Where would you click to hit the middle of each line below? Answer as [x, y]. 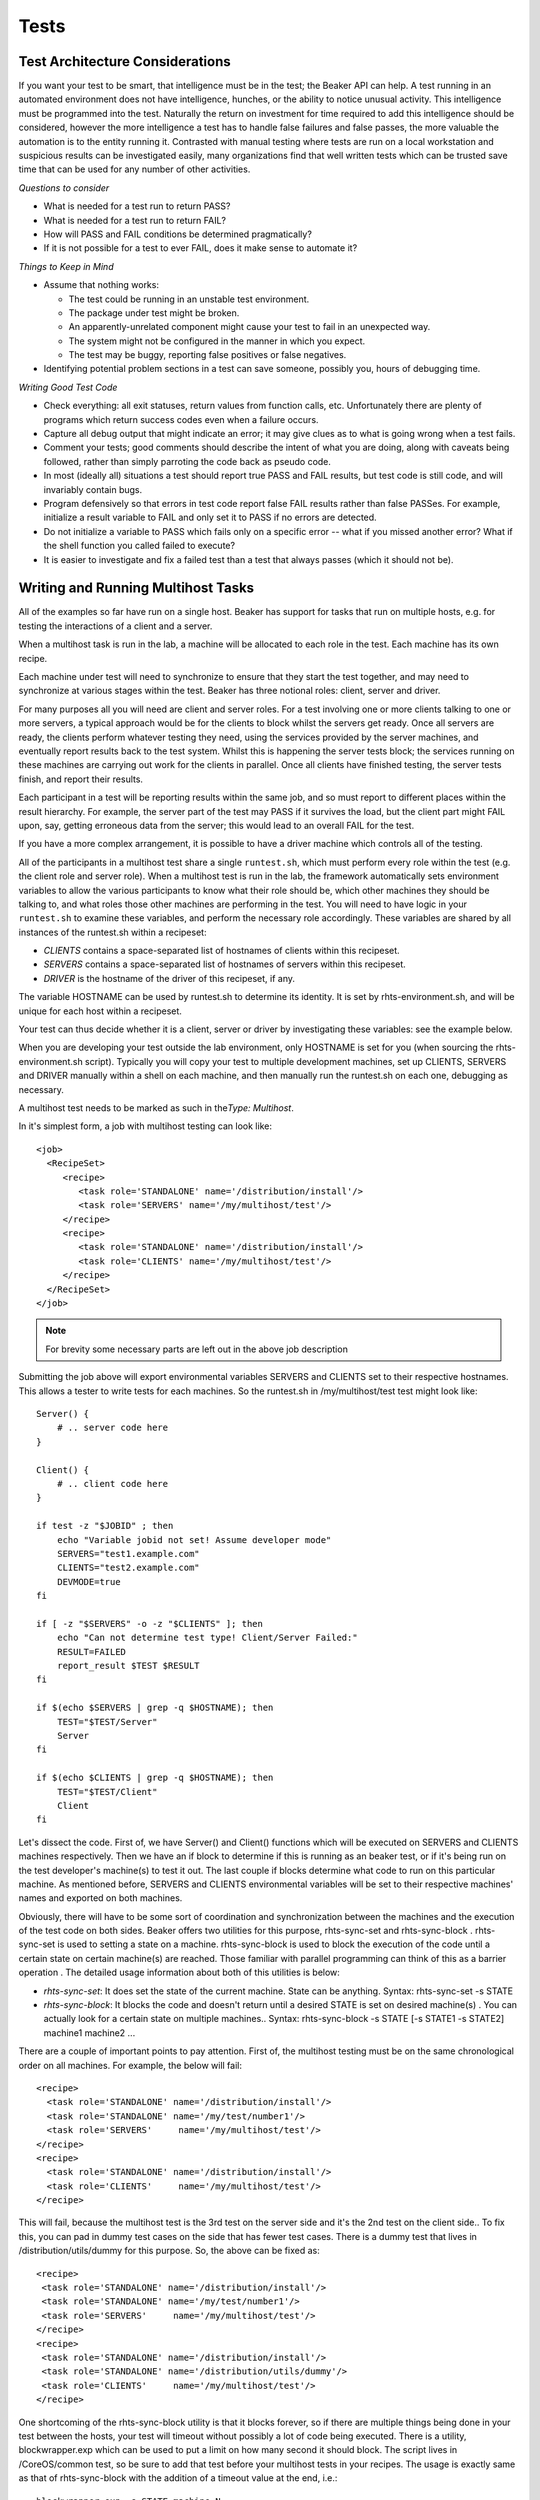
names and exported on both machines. [100, 1898]
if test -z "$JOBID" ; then [105, 1526]
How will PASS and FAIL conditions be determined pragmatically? [177, 234]
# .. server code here [112, 1428]
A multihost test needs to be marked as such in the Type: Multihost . [156, 1107]
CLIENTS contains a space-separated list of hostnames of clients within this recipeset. [221, 951]
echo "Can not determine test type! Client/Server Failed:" [207, 1638]
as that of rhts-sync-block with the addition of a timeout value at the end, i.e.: [178, 2478]
